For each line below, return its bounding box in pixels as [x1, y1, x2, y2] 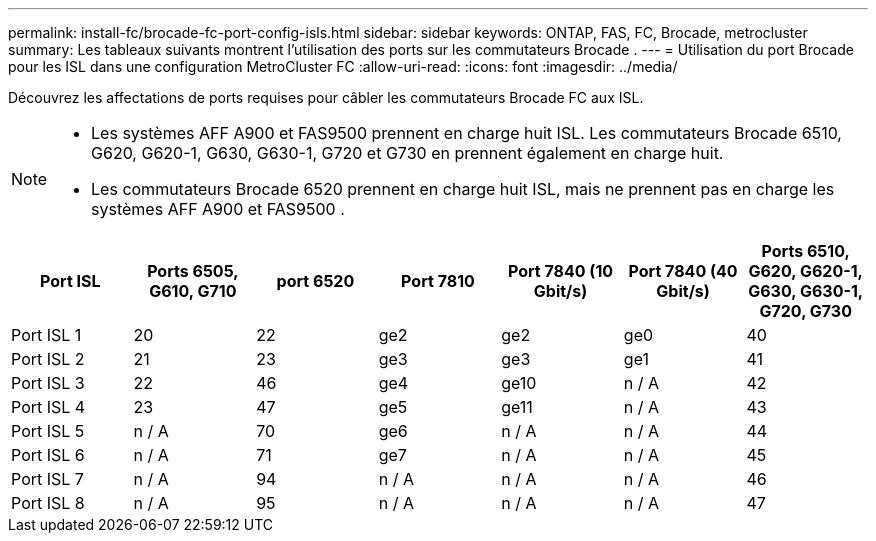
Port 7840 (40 [628, 261, 738, 281]
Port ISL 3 [11, 373, 85, 393]
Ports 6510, [761, 241, 850, 261]
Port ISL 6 [11, 445, 85, 465]
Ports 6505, [147, 261, 239, 281]
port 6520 [276, 271, 355, 291]
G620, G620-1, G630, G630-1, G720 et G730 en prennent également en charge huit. [91, 143, 724, 163]
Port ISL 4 [11, 397, 86, 417]
